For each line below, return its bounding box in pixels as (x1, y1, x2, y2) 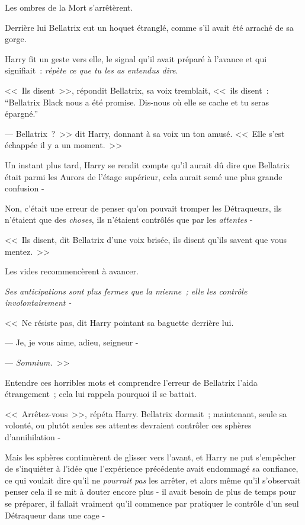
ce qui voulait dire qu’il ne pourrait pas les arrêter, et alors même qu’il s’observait (5, 473, 301, 486)
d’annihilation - (5, 431, 61, 443)
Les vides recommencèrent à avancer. (5, 265, 139, 277)
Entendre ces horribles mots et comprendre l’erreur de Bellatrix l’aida (5, 376, 258, 388)
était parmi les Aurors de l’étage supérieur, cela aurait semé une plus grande (5, 170, 282, 183)
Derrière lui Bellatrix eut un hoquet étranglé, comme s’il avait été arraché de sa (5, 21, 294, 33)
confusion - (5, 182, 44, 194)
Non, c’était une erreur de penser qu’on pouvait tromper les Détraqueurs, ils (5, 201, 282, 214)
